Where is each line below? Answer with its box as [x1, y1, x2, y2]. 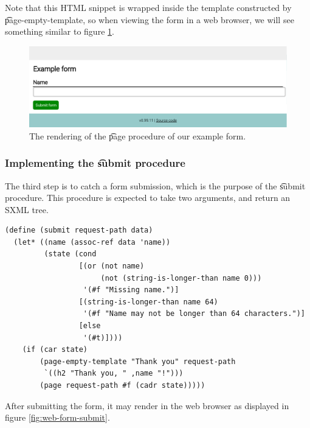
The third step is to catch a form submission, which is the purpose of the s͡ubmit [5, 179, 306, 192]
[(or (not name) [78, 262, 145, 271]
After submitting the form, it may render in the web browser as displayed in [5, 399, 289, 412]
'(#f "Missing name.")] [83, 286, 179, 295]
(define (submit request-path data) [5, 226, 153, 235]
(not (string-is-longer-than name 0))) [100, 273, 262, 282]
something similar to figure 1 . [5, 25, 114, 38]
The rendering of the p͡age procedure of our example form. [29, 129, 246, 142]
